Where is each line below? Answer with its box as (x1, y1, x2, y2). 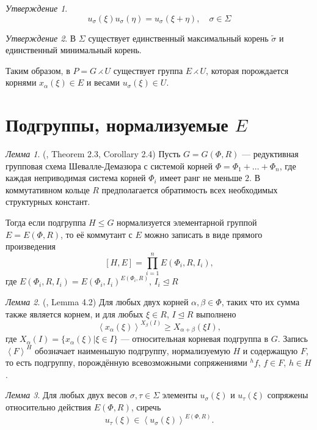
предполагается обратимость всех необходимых (101, 183, 278, 196)
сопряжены (267, 388, 308, 401)
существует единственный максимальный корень (88, 31, 269, 44)
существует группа (113, 64, 183, 76)
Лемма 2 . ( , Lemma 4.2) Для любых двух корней (5, 295, 189, 308)
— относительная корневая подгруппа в (120, 332, 269, 345)
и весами (86, 76, 120, 89)
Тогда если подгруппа (5, 216, 86, 229)
